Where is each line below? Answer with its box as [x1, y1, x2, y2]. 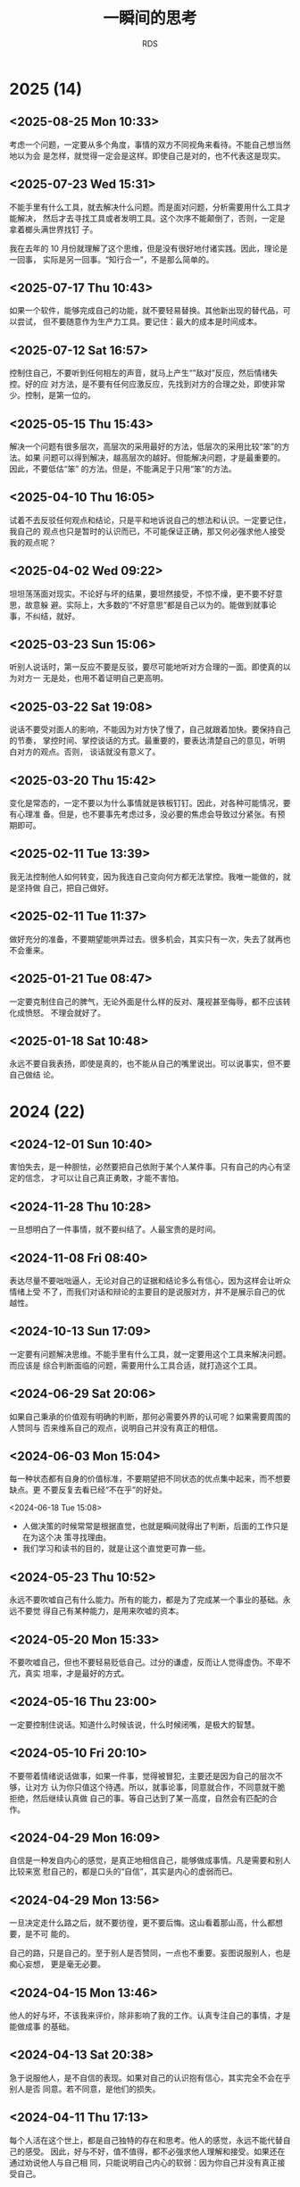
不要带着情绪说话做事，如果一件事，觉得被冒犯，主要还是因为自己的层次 [9, 1770, 275, 1781]
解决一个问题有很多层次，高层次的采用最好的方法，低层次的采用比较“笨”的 [9, 441, 283, 452]
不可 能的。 [32, 1929, 74, 1940]
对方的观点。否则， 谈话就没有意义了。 [16, 746, 161, 757]
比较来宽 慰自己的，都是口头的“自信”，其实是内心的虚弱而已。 [9, 1867, 238, 1877]
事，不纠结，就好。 [9, 611, 80, 621]
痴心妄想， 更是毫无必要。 [9, 1958, 105, 1969]
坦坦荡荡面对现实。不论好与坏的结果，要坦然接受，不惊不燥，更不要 [9, 588, 260, 599]
